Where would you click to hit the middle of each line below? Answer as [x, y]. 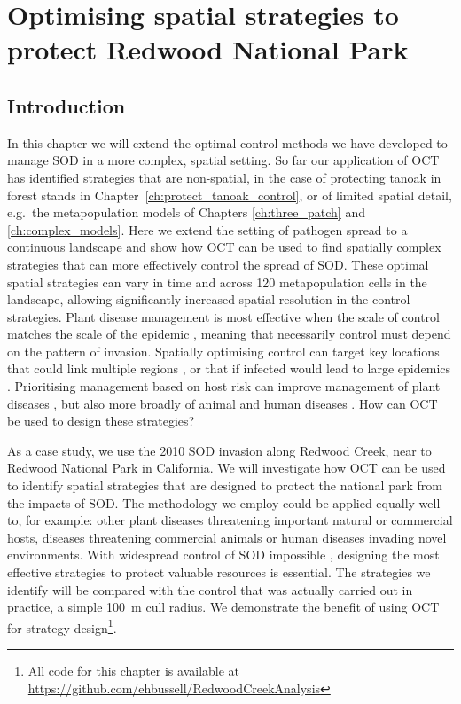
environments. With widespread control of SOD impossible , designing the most [223, 555]
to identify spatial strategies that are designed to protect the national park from [225, 485]
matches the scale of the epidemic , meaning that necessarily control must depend [229, 334]
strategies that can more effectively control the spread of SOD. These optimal [218, 264]
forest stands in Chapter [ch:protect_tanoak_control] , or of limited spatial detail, [230, 195]
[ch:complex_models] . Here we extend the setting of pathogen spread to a [207, 229]
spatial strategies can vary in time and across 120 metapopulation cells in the [217, 282]
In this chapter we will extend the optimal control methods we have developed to [227, 142]
